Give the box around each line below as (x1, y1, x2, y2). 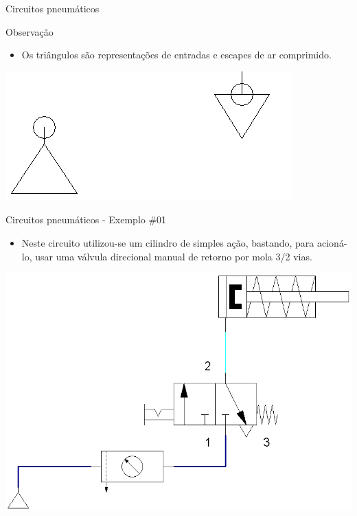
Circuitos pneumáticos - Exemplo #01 (5, 212, 167, 227)
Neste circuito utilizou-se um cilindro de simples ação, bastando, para (21, 235, 314, 249)
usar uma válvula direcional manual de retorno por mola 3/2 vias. (35, 249, 312, 263)
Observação (5, 24, 54, 38)
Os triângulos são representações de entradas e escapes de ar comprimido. (21, 47, 332, 62)
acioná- (317, 235, 347, 249)
